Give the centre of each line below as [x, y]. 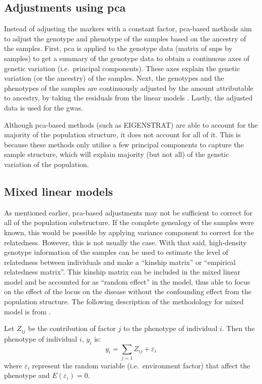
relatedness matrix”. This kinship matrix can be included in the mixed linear [122, 272]
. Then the [238, 328]
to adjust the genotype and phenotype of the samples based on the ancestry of [125, 38]
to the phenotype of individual [170, 328]
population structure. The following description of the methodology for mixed [124, 301]
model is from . [27, 311]
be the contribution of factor [72, 328]
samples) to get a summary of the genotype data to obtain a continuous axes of [127, 58]
